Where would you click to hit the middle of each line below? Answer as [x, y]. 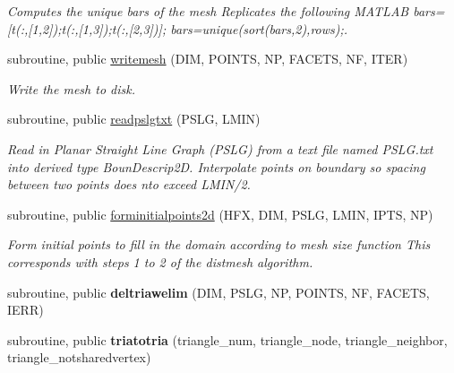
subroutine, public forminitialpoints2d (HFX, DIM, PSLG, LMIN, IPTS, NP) [220, 214]
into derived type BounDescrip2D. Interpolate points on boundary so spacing [216, 166]
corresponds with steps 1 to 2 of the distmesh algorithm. [160, 261]
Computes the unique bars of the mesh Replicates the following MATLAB [208, 11]
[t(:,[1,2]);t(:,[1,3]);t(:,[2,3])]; [87, 28]
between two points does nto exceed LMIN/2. [129, 184]
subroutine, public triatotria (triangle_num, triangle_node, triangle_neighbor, [227, 339]
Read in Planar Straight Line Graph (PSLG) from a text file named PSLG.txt [220, 148]
